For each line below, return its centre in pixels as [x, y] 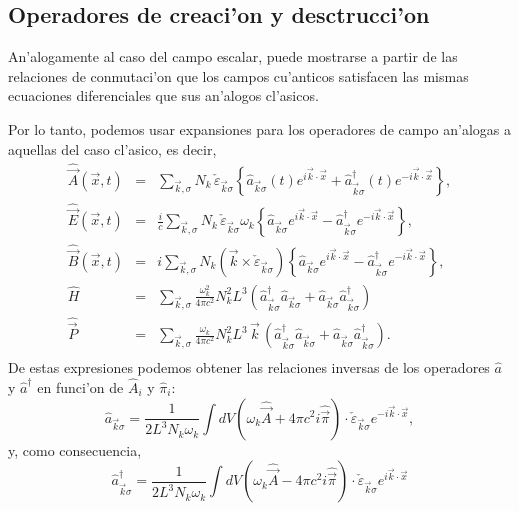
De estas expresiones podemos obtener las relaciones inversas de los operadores [249, 367]
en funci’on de [80, 386]
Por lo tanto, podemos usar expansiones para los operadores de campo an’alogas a [259, 128]
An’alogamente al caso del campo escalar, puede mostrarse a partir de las [233, 56]
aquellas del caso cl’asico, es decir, [112, 148]
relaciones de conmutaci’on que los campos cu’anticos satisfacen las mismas [238, 75]
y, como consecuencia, [75, 449]
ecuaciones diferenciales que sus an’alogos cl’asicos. [163, 95]
